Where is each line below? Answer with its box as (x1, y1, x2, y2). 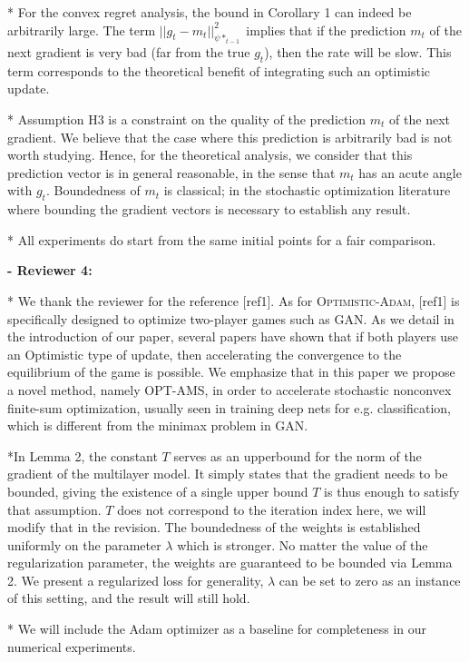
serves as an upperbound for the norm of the (173, 446, 422, 465)
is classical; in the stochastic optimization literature (163, 181, 451, 200)
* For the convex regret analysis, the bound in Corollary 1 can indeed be (7, 3, 412, 21)
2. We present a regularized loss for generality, (7, 570, 264, 589)
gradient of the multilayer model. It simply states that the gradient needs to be (7, 464, 448, 483)
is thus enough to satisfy (324, 481, 460, 500)
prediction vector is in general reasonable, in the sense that (7, 163, 336, 182)
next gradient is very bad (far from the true (7, 43, 250, 62)
